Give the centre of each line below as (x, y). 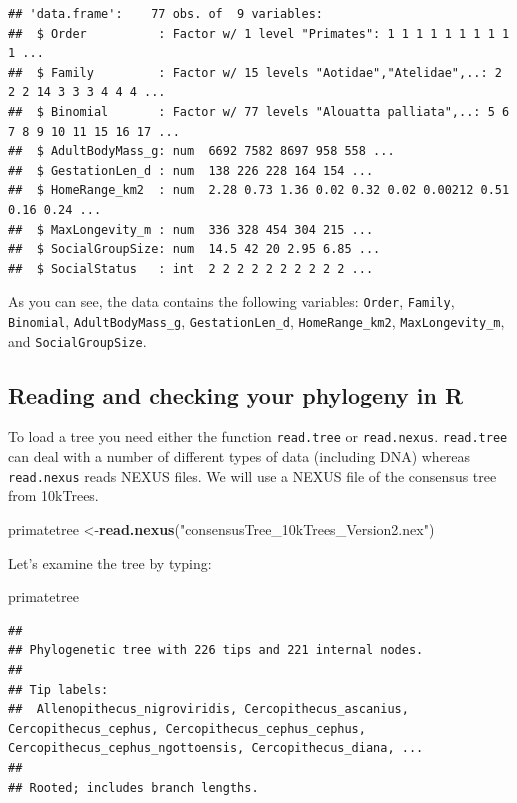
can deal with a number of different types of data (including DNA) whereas (239, 456)
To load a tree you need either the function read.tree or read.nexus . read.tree (258, 436)
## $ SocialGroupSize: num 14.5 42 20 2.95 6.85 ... (194, 249)
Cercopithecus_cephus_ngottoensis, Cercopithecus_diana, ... (216, 748)
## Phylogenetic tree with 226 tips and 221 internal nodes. (216, 650)
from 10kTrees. (53, 495)
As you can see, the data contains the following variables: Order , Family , (231, 301)
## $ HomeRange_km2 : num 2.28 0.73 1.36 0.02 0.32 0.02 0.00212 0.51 (259, 190)
